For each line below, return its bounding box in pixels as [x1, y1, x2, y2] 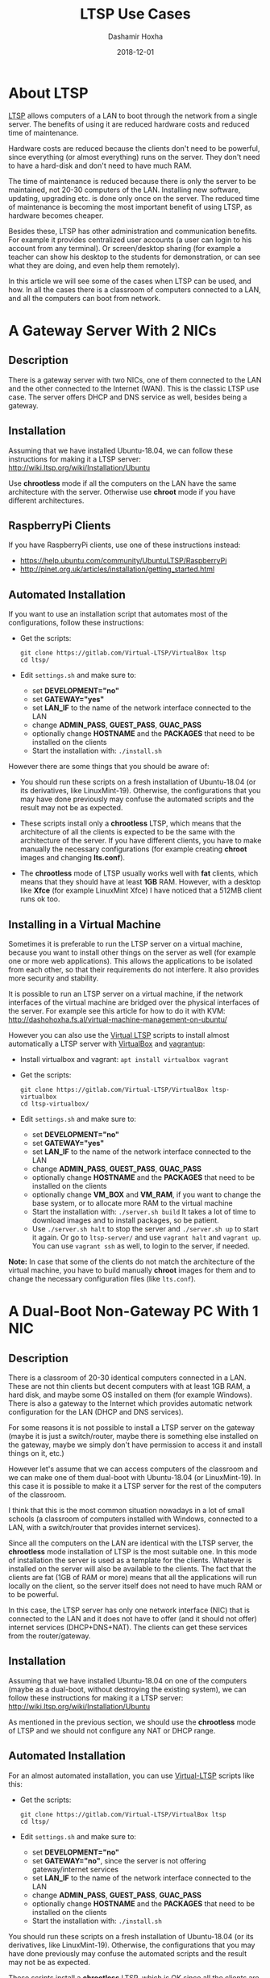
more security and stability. [8, 973, 99, 983]
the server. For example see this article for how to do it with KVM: [8, 1006, 226, 1015]
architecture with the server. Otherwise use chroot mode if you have [8, 487, 236, 496]
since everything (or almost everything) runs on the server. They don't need [8, 152, 260, 161]
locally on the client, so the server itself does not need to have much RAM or [8, 1581, 263, 1591]
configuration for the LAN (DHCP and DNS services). [8, 1407, 184, 1416]
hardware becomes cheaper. [8, 211, 104, 220]
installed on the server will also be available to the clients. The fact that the [8, 1563, 256, 1574]
